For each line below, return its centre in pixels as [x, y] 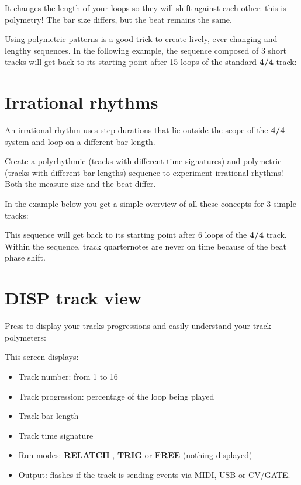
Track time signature [56, 435]
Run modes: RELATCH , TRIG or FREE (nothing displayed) [135, 455]
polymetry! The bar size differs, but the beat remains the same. [118, 19]
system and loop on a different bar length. [80, 141]
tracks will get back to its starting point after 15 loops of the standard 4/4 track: [151, 62]
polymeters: [25, 337]
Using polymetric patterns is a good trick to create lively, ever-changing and [141, 39]
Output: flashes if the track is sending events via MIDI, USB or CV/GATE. [154, 474]
